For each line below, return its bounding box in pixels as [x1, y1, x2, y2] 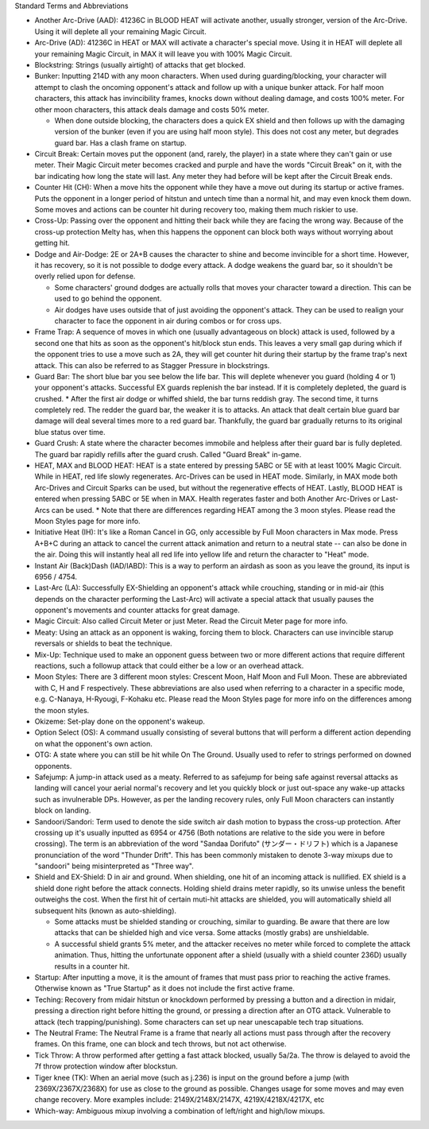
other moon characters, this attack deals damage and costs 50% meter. [34, 104, 269, 114]
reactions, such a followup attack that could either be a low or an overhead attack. [34, 661, 304, 671]
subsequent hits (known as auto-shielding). [34, 906, 177, 915]
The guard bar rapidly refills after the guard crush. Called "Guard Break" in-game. [34, 449, 302, 459]
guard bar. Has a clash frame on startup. [54, 138, 187, 147]
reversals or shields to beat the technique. [34, 638, 172, 648]
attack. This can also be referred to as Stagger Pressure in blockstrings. [34, 360, 270, 370]
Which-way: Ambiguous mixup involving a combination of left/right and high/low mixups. [34, 1106, 326, 1115]
